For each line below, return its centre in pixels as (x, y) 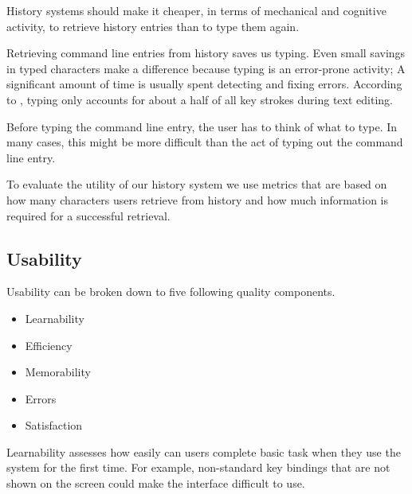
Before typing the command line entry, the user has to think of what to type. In (202, 126)
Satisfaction (54, 425)
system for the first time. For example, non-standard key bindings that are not (198, 467)
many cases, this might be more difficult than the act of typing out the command (205, 142)
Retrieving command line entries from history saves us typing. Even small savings (206, 53)
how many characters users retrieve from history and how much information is (198, 199)
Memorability (58, 372)
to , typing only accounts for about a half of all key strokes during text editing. (200, 99)
